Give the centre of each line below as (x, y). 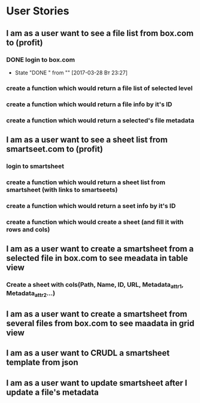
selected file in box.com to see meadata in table (97, 258)
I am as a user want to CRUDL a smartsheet (88, 353)
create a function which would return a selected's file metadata (100, 120)
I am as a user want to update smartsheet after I (97, 383)
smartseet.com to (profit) (55, 149)
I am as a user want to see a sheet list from (87, 140)
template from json (43, 363)
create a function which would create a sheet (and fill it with (95, 222)
